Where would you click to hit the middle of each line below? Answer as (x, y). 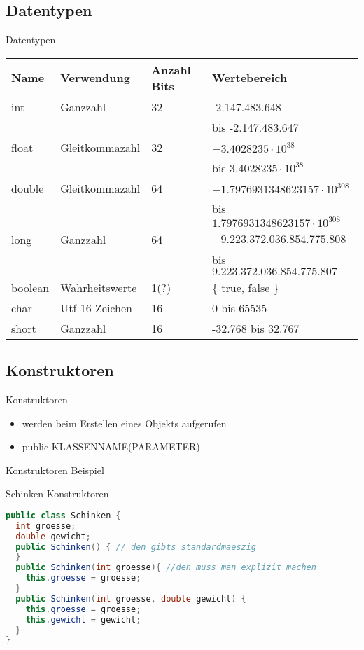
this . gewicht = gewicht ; (83, 620)
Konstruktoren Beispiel (55, 470)
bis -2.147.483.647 (255, 127)
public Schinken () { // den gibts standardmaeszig (136, 547)
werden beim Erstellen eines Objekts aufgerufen (124, 423)
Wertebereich (250, 78)
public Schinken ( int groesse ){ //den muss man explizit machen (166, 568)
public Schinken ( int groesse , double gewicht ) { (131, 599)
